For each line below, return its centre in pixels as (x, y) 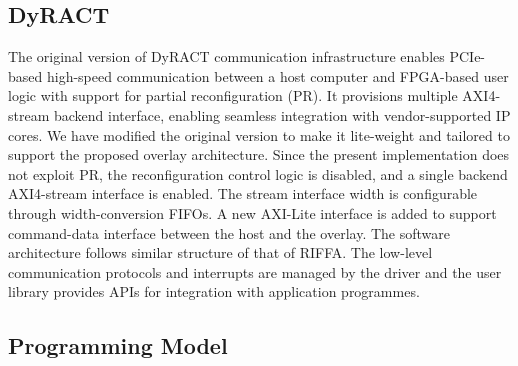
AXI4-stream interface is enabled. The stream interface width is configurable (243, 193)
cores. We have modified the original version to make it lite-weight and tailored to (259, 134)
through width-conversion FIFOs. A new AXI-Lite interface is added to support (252, 212)
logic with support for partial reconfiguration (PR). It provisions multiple (233, 95)
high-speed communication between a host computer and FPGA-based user (277, 75)
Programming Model (118, 345)
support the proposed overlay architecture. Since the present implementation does (259, 154)
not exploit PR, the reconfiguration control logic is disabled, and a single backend (258, 173)
